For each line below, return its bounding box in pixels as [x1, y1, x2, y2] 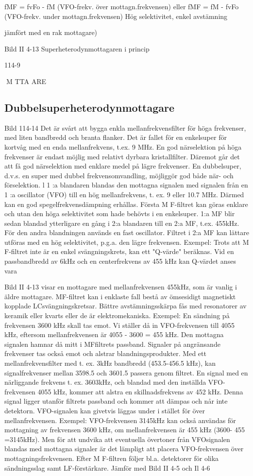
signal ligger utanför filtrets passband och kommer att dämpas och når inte [4, 396, 228, 406]
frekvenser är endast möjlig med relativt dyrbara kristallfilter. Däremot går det [4, 151, 240, 161]
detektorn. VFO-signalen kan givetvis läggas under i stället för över [4, 405, 205, 415]
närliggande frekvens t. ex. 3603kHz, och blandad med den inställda [4, 377, 206, 387]
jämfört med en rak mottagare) [4, 27, 98, 37]
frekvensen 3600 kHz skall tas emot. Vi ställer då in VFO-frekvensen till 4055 [4, 320, 235, 330]
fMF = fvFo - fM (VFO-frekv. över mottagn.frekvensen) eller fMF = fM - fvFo [4, 1, 239, 11]
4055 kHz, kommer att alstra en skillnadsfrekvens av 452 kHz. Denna [37, 386, 243, 396]
